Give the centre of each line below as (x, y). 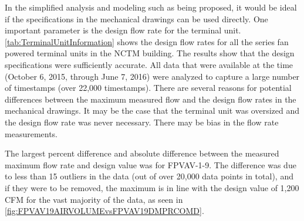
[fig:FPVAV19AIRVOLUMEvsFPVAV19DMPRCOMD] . (104, 211)
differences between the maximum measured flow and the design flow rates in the (151, 99)
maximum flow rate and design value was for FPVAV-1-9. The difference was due (151, 164)
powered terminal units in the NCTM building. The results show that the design (150, 53)
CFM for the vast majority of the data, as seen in (94, 199)
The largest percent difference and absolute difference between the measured (142, 153)
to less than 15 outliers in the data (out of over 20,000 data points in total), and (149, 176)
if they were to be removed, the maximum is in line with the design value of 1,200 (152, 187)
